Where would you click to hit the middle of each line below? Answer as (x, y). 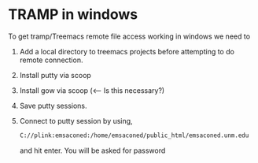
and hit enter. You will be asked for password (92, 150)
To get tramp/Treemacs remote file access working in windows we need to (129, 36)
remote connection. (51, 60)
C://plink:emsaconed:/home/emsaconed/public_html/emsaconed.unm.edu (134, 135)
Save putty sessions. (53, 106)
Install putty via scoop (55, 75)
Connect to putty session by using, (76, 120)
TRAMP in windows (73, 15)
